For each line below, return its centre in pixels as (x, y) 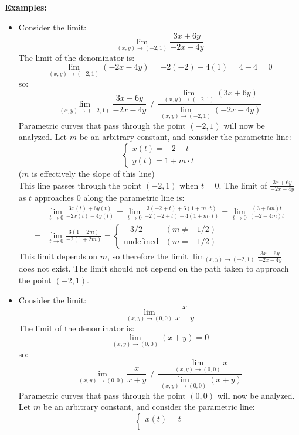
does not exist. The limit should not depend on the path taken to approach (154, 268)
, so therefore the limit (148, 256)
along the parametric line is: (134, 198)
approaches (54, 198)
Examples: (26, 7)
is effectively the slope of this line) (93, 173)
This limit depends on (58, 256)
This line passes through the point (80, 185)
